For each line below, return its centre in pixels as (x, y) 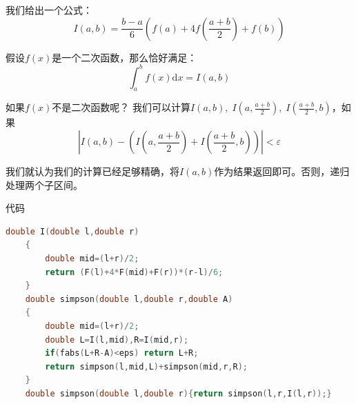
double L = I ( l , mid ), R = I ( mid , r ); (117, 340)
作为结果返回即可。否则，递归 (282, 171)
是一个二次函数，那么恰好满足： (125, 57)
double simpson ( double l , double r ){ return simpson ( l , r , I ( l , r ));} (178, 393)
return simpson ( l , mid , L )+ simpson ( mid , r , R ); (146, 366)
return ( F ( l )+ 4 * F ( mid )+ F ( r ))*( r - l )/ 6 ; (134, 272)
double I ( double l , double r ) (72, 231)
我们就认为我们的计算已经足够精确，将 (92, 171)
